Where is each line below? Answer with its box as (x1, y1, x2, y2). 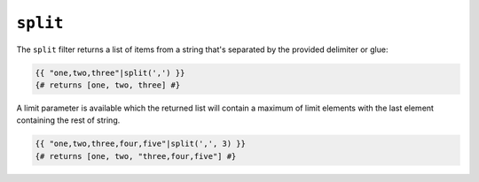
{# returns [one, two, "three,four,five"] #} (35, 151, 237, 161)
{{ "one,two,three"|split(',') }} (35, 67, 185, 78)
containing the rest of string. (16, 115, 121, 125)
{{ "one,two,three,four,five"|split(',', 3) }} (35, 139, 246, 149)
